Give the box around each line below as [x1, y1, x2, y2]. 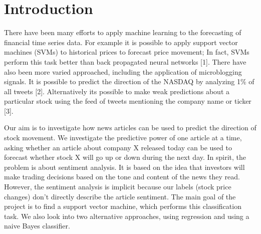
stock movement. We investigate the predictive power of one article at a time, [4, 132, 242, 143]
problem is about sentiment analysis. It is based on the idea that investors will [4, 161, 245, 172]
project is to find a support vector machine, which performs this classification [4, 201, 241, 211]
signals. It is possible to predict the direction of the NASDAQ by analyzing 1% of [4, 76, 254, 87]
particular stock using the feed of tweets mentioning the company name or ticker [4, 96, 251, 106]
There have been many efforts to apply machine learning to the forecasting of [4, 27, 241, 38]
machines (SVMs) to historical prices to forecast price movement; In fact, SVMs [4, 47, 249, 57]
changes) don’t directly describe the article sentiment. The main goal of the [4, 191, 236, 201]
